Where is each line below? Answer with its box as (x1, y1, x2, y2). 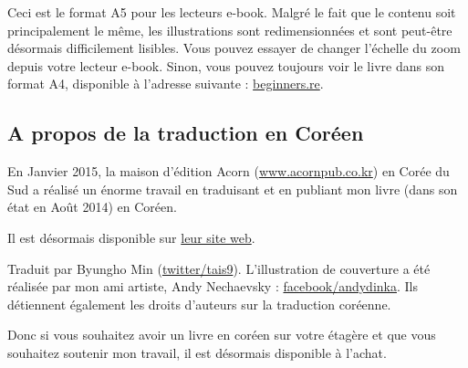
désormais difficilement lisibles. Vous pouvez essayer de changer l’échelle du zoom (7, 38, 461, 58)
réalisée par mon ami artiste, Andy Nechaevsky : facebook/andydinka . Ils (7, 277, 419, 296)
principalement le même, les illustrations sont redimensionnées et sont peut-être (7, 20, 452, 39)
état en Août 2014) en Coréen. (7, 197, 177, 216)
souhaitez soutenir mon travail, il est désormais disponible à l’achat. (7, 342, 387, 362)
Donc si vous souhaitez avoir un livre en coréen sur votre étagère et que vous (7, 325, 436, 344)
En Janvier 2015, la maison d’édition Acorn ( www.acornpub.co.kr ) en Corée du (7, 162, 450, 181)
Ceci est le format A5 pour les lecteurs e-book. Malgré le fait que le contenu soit (7, 3, 456, 21)
